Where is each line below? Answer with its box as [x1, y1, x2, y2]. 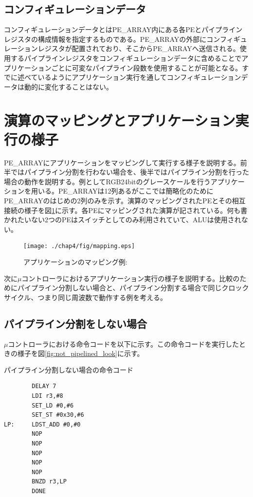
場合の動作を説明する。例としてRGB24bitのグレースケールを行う [4, 176, 211, 186]
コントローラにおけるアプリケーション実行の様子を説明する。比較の [21, 273, 240, 283]
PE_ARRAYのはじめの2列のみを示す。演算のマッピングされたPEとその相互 [4, 195, 246, 206]
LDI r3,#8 [32, 392, 63, 400]
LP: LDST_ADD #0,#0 [4, 421, 81, 428]
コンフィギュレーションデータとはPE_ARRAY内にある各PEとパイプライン [4, 24, 243, 35]
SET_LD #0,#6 [32, 402, 74, 409]
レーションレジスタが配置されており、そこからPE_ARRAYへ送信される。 [4, 43, 240, 53]
